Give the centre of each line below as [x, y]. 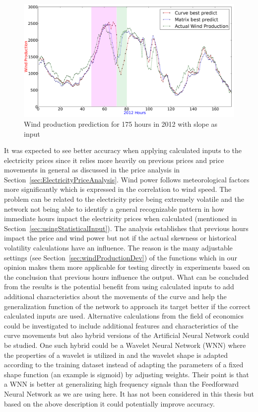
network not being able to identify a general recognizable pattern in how [114, 208]
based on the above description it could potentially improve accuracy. [109, 403]
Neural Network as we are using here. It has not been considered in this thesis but [129, 393]
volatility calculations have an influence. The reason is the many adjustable [118, 248]
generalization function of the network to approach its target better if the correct [127, 306]
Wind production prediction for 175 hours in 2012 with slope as [121, 124]
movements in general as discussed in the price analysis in [92, 170]
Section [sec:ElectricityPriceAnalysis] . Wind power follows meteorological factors [127, 179]
